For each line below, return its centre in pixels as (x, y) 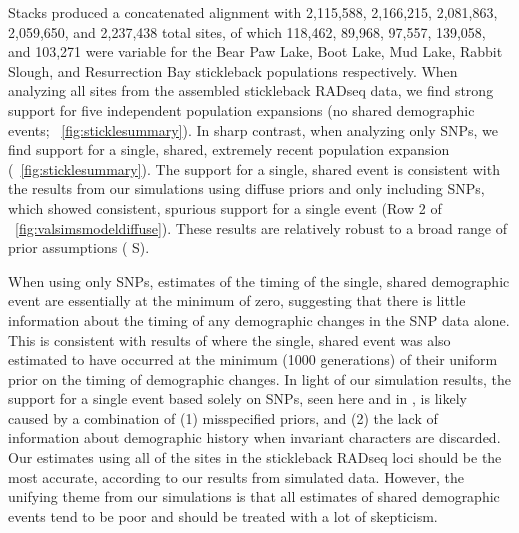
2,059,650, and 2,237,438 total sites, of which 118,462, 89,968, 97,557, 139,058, (247, 31)
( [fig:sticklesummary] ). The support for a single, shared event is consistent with (254, 168)
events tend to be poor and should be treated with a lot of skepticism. (223, 515)
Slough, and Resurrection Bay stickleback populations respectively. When (233, 70)
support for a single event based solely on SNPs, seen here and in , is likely (237, 398)
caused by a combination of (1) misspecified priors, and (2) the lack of (223, 417)
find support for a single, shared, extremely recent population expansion (229, 149)
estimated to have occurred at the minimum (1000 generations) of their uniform (253, 359)
